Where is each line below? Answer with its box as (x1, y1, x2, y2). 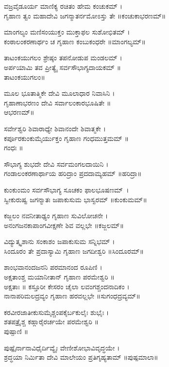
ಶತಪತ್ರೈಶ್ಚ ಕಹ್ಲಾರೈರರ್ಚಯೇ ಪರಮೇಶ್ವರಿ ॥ (4, 316, 99, 327)
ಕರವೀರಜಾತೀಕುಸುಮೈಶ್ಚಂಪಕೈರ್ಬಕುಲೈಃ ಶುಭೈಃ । (4, 307, 109, 317)
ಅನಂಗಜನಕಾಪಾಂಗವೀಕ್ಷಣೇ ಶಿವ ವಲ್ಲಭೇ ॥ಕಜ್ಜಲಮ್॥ (4, 220, 124, 230)
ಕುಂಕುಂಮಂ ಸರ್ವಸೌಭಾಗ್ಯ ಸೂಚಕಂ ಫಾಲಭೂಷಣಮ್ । (4, 184, 129, 194)
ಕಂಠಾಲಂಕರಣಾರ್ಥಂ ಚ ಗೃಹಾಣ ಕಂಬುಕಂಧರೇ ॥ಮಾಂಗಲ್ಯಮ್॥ (4, 36, 146, 46)
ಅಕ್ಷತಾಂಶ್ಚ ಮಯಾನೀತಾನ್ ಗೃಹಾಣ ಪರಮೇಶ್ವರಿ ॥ (4, 272, 115, 282)
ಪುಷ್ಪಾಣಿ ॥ (4, 326, 29, 336)
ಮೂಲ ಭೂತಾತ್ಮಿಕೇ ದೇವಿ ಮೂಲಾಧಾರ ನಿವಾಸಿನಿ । (4, 88, 115, 98)
